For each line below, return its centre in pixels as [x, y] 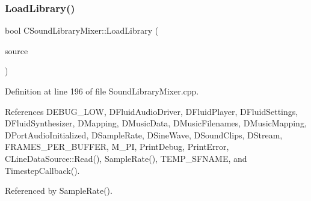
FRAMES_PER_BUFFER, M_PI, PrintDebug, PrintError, [117, 147]
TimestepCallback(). [42, 170]
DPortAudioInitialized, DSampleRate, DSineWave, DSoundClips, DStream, [144, 135]
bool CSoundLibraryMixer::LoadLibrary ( [82, 30]
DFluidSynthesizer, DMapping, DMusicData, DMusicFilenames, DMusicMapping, [156, 123]
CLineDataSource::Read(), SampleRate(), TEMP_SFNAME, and [126, 158]
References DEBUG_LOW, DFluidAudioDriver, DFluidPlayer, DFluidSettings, [152, 111]
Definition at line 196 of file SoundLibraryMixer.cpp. [102, 91]
